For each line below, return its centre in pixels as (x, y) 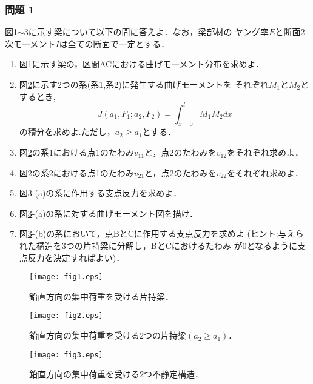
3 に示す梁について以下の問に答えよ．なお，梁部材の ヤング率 (146, 32)
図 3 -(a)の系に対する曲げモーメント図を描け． (109, 213)
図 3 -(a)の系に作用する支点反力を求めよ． (100, 193)
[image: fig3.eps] (66, 355)
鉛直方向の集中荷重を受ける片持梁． (101, 296)
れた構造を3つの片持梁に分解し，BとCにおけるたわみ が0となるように (158, 246)
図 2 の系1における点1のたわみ (76, 152)
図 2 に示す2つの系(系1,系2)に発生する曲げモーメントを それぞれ (144, 84)
